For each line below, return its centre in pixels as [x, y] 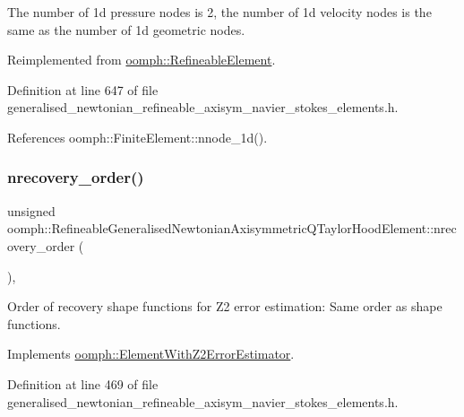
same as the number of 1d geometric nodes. [126, 29]
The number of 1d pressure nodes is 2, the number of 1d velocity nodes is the [219, 12]
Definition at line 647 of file [83, 89]
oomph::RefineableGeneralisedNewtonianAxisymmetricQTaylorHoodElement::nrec [232, 228]
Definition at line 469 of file [83, 383]
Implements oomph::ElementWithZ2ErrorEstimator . [151, 354]
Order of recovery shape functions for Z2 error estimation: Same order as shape [225, 306]
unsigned [31, 210]
